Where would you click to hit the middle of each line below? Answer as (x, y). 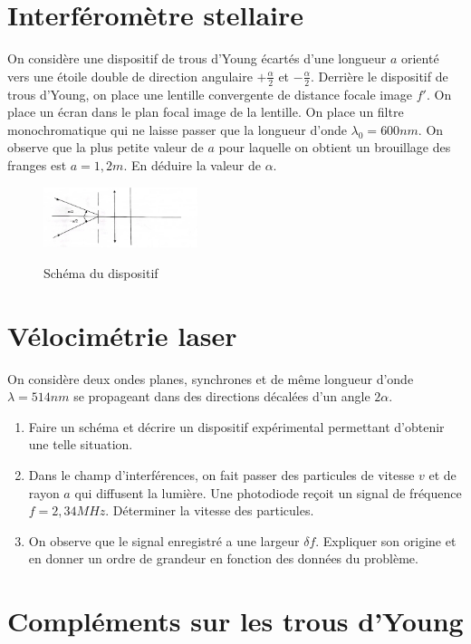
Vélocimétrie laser (122, 335)
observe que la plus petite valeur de (106, 147)
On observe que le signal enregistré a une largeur (164, 540)
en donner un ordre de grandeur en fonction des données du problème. (223, 558)
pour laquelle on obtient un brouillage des (335, 147)
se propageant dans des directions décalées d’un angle (222, 396)
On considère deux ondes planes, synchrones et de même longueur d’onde (211, 378)
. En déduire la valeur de (192, 164)
